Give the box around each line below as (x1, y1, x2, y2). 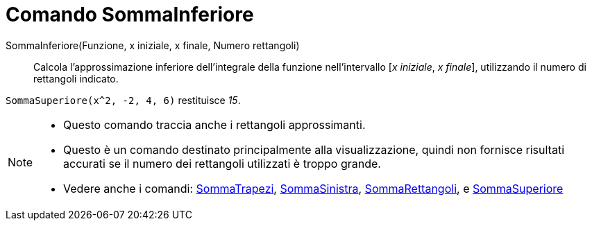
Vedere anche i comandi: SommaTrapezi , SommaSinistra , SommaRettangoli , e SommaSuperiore (63, 181, 564, 195)
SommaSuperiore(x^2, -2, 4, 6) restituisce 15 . (6, 94, 241, 106)
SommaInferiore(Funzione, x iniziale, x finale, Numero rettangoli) (6, 39, 300, 51)
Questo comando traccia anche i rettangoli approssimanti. (63, 117, 366, 132)
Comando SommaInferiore (6, 3, 254, 26)
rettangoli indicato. (33, 72, 119, 85)
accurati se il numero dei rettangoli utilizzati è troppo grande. (63, 156, 381, 171)
